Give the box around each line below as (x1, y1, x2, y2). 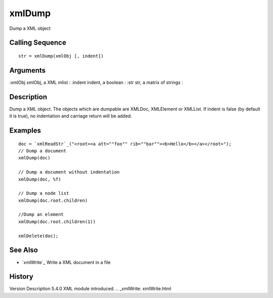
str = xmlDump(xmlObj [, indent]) (18, 53, 104, 59)
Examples (9, 126, 41, 135)
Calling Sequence (9, 38, 67, 47)
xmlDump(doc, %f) (18, 176, 61, 182)
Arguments (9, 66, 46, 74)
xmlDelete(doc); (18, 233, 59, 239)
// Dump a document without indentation (18, 169, 120, 175)
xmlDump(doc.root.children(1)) (18, 219, 96, 225)
